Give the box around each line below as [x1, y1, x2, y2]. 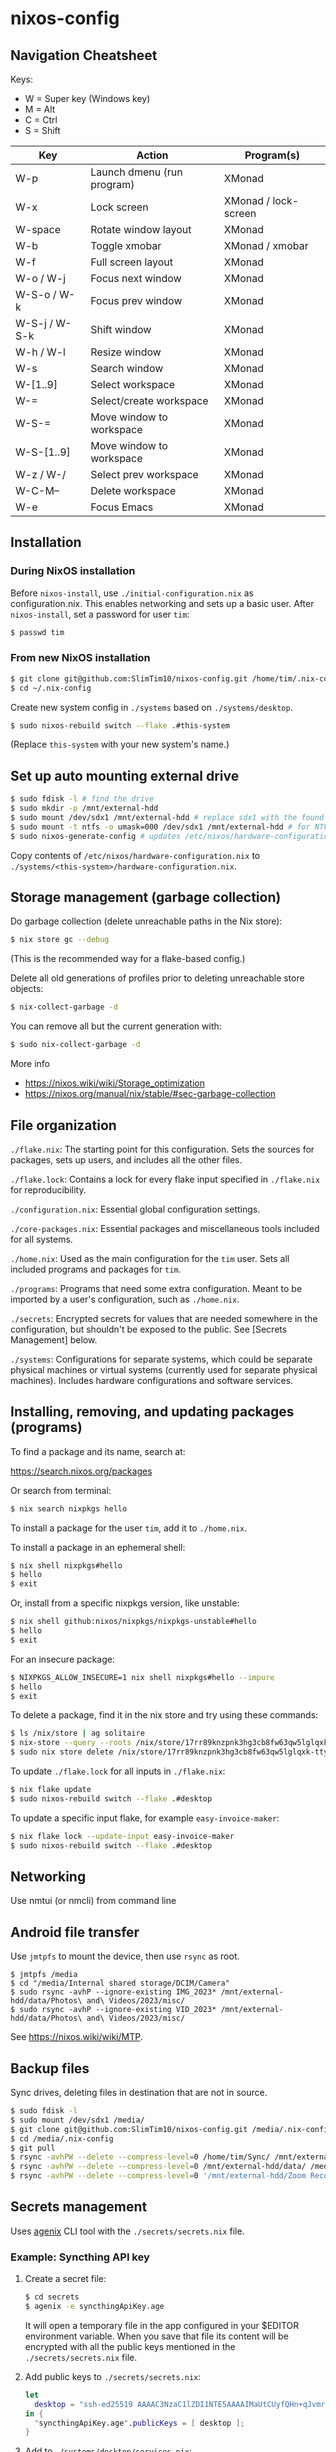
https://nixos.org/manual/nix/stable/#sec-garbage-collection [24, 1088, 277, 1100]
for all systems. [10, 1233, 73, 1245]
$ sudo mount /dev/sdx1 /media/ [10, 2115, 145, 2125]
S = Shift [24, 125, 61, 136]
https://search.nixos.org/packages [10, 1465, 153, 1477]
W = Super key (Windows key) [24, 93, 151, 104]
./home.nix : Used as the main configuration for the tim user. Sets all [10, 1252, 290, 1264]
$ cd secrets [24, 2292, 80, 2302]
